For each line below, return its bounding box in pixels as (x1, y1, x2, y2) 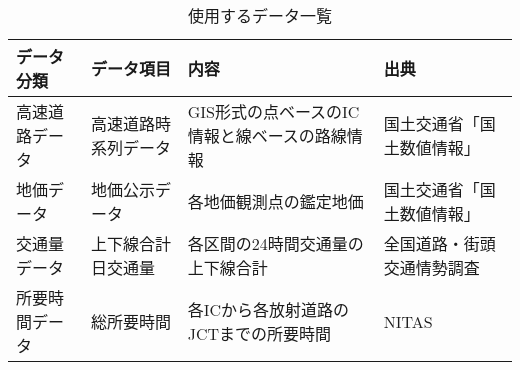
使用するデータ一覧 (187, 4, 332, 27)
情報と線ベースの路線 (187, 124, 347, 147)
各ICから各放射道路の (187, 298, 349, 321)
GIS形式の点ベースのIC (187, 100, 360, 123)
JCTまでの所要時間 (187, 322, 331, 345)
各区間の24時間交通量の (187, 232, 364, 255)
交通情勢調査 (383, 256, 480, 279)
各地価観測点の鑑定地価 (187, 190, 364, 213)
